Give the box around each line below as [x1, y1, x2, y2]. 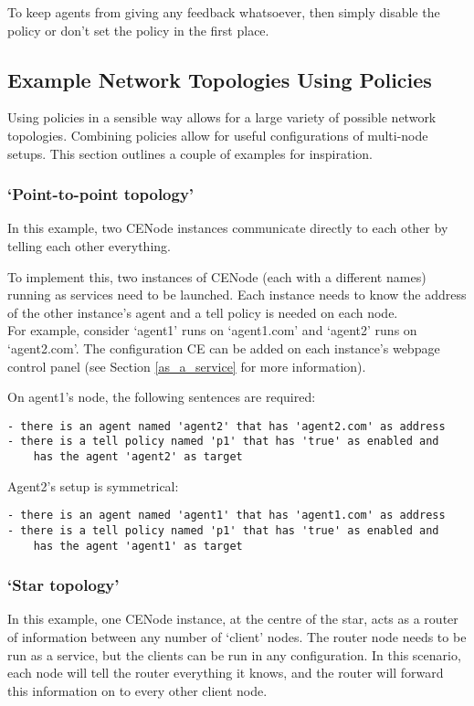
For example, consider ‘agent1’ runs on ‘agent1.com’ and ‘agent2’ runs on [7, 321, 417, 340]
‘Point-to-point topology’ [7, 183, 195, 205]
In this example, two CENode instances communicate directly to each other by [7, 218, 448, 237]
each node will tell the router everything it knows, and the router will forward [7, 663, 444, 682]
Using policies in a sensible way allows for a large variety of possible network [7, 108, 437, 127]
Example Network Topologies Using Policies [7, 65, 432, 93]
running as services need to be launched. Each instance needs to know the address [7, 285, 467, 304]
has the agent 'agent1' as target [33, 539, 243, 553]
